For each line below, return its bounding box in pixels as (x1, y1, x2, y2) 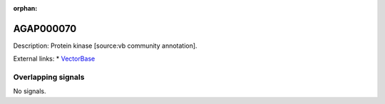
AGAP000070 (13, 22, 77, 35)
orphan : (13, 4, 38, 12)
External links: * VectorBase (13, 54, 96, 63)
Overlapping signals (13, 72, 85, 82)
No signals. (13, 87, 46, 95)
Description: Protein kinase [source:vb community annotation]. (13, 41, 197, 50)
